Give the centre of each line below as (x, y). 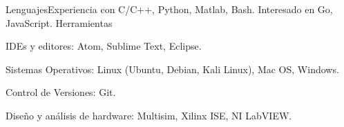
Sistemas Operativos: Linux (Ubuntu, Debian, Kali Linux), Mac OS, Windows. (172, 69)
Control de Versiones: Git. (61, 92)
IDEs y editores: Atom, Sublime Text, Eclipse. (104, 46)
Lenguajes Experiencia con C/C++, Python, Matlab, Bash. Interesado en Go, (169, 9)
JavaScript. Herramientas (59, 22)
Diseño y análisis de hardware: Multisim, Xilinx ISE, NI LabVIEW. (149, 115)
